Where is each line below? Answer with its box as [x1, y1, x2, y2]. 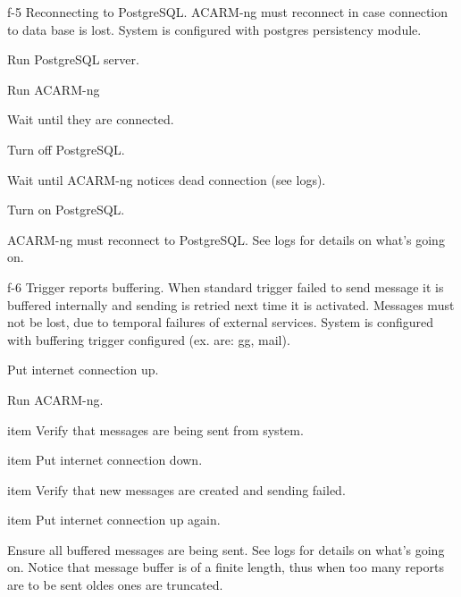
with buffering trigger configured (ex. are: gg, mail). [7, 330, 290, 349]
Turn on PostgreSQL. [7, 200, 125, 219]
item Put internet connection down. [7, 450, 203, 469]
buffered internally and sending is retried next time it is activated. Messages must [7, 295, 455, 314]
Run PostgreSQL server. [7, 50, 139, 69]
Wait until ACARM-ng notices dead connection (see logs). [7, 170, 326, 189]
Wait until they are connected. [7, 110, 174, 129]
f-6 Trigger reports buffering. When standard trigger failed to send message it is [7, 277, 444, 296]
